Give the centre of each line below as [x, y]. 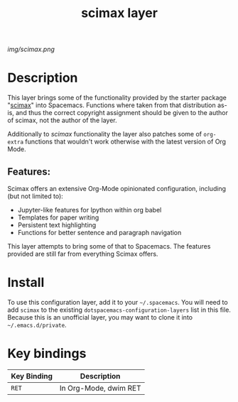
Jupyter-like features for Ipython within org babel [90, 210]
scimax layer [119, 13]
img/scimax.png [31, 49]
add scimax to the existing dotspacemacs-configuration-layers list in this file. [119, 310]
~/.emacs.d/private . [37, 325]
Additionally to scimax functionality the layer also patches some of [105, 134]
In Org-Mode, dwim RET [100, 388]
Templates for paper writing [58, 217]
